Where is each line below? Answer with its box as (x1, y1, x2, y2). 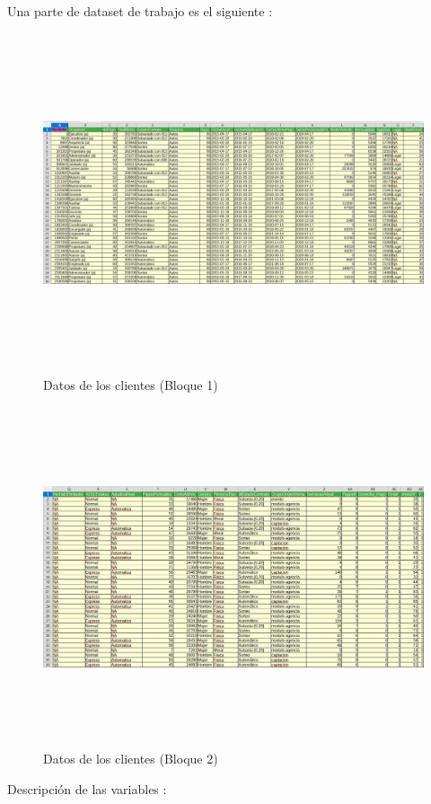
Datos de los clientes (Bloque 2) (43, 749, 218, 768)
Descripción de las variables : (7, 779, 167, 798)
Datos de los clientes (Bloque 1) (43, 375, 218, 394)
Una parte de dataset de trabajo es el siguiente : (7, 2, 273, 20)
